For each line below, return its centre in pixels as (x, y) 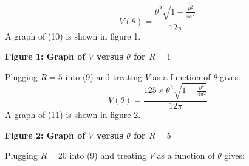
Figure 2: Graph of (45, 135)
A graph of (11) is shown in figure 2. (73, 114)
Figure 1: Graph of (45, 56)
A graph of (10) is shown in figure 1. (73, 36)
